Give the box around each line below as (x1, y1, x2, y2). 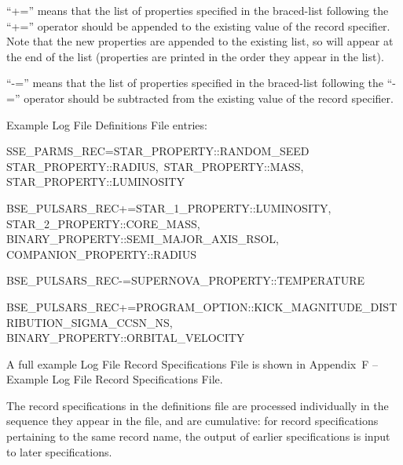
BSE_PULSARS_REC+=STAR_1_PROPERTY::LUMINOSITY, (6, 199, 332, 216)
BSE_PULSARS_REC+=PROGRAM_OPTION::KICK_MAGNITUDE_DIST (6, 298, 398, 314)
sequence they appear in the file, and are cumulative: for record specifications (6, 412, 379, 429)
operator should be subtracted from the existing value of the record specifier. (24, 89, 394, 106)
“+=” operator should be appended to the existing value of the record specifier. (6, 17, 390, 34)
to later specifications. (6, 443, 112, 460)
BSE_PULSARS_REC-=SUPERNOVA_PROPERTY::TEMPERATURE (6, 272, 365, 289)
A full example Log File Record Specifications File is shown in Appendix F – (6, 355, 378, 372)
